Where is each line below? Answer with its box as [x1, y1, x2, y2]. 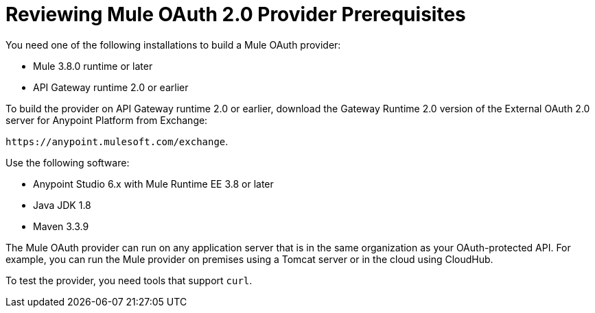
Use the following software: [5, 156, 130, 168]
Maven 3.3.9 [33, 220, 89, 232]
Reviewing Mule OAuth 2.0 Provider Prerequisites [5, 3, 466, 26]
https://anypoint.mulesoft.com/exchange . [5, 135, 229, 147]
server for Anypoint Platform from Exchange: [5, 114, 208, 126]
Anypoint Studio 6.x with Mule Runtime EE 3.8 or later [33, 177, 274, 190]
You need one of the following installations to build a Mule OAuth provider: [5, 38, 341, 51]
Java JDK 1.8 [33, 199, 91, 211]
